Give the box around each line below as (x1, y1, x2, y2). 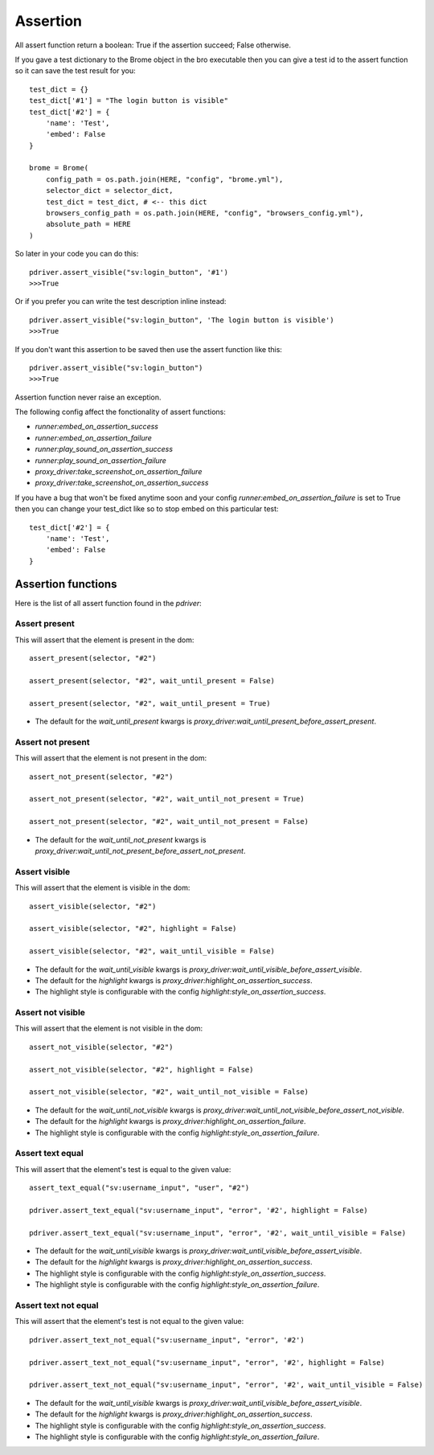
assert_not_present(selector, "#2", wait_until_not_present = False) (29, 817, 309, 826)
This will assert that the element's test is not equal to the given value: (14, 1317, 244, 1326)
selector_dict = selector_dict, (45, 186, 174, 195)
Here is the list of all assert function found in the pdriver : (14, 598, 203, 608)
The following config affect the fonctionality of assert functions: (14, 407, 227, 417)
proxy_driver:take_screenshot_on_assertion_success (35, 478, 209, 488)
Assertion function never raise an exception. (14, 392, 162, 402)
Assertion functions (14, 577, 117, 591)
